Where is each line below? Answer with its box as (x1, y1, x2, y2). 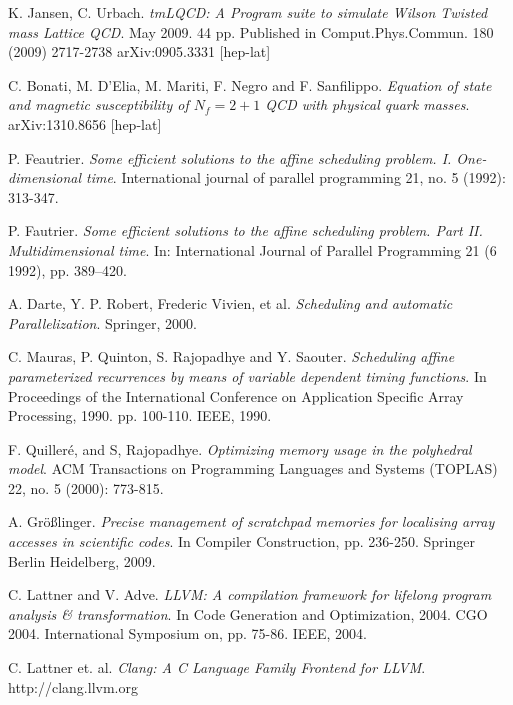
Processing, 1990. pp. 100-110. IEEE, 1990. (8, 405, 272, 426)
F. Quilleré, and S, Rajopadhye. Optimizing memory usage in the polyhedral (8, 438, 472, 459)
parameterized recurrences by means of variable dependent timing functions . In (8, 365, 487, 386)
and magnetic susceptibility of (8, 94, 189, 115)
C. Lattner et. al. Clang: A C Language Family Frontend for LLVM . (8, 657, 426, 678)
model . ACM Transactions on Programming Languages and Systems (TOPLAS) (8, 458, 498, 479)
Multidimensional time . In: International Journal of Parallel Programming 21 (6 (8, 239, 497, 260)
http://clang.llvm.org (8, 676, 138, 697)
